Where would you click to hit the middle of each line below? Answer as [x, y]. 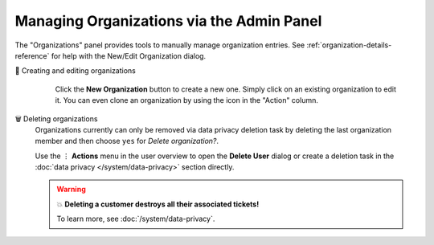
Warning [71, 190]
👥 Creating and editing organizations [76, 71]
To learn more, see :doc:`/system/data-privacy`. [136, 219]
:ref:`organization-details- [349, 45]
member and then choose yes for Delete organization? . [127, 141]
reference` [32, 55]
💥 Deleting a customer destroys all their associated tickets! [158, 204]
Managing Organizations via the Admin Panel [168, 21]
